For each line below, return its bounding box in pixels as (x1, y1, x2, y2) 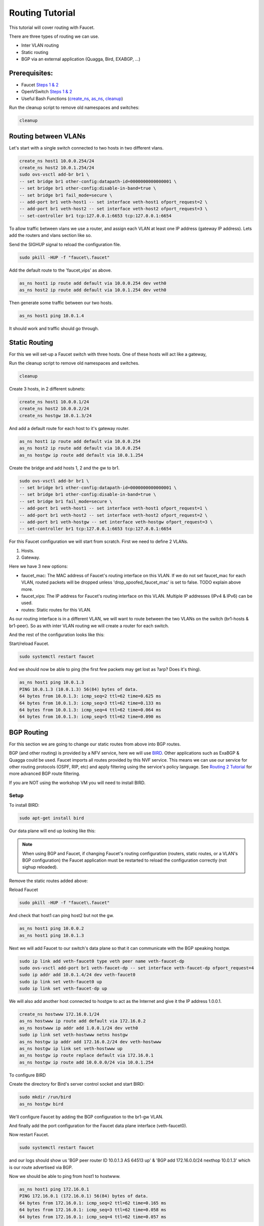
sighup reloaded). (22, 864, 58, 870)
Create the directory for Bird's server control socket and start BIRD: (9, 1081, 145, 1087)
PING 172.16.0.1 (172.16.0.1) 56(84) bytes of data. (19, 1193, 149, 1199)
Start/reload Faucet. (9, 640, 49, 647)
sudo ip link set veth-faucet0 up (19, 979, 102, 984)
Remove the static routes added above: (9, 878, 88, 884)
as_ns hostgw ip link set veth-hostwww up (19, 1046, 123, 1051)
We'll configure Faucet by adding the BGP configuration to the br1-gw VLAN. (9, 1114, 163, 1120)
